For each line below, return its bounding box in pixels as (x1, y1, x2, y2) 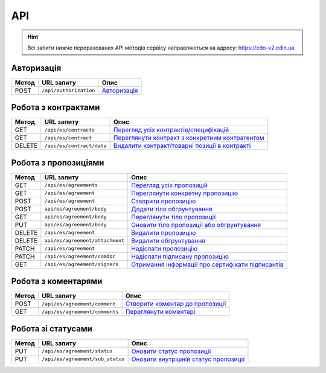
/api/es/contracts (44, 127, 95, 133)
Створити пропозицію (130, 197, 196, 205)
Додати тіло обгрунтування (130, 205, 213, 213)
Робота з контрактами (11, 103, 100, 113)
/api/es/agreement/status (41, 348, 113, 354)
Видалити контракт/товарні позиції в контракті (113, 142, 251, 150)
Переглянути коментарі (125, 308, 196, 316)
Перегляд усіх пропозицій (130, 181, 208, 190)
